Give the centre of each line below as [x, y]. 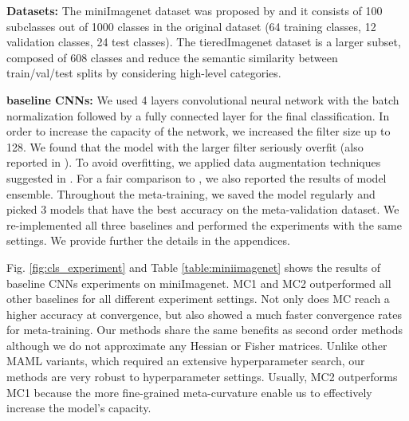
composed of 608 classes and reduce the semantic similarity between [172, 57]
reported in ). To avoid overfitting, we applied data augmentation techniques [194, 162]
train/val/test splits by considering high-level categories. [144, 73]
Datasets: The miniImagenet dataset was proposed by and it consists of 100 [195, 10]
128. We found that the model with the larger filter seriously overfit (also [185, 146]
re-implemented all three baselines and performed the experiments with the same [204, 224]
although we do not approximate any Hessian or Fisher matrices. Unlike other [197, 345]
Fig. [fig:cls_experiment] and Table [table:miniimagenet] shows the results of [193, 267]
